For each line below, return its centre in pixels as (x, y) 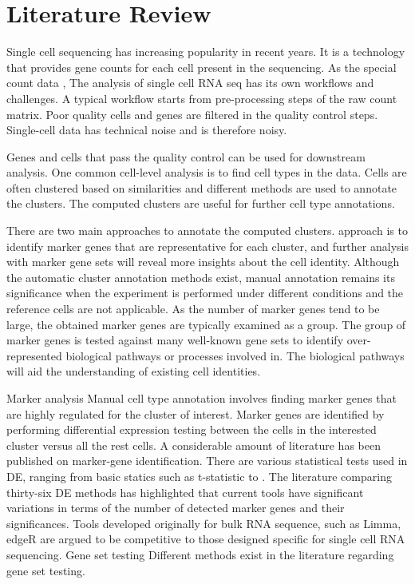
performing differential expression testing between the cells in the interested (192, 429)
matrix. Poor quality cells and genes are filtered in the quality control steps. (192, 114)
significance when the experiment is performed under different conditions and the (205, 293)
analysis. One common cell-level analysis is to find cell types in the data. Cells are (207, 172)
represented (34, 355)
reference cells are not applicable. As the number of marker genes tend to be (193, 309)
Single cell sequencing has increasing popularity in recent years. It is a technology (206, 52)
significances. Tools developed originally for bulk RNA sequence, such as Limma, (204, 523)
